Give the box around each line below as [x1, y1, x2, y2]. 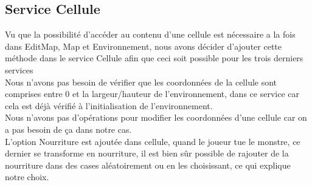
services [5, 63, 33, 76]
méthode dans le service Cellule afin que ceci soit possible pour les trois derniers [5, 52, 303, 64]
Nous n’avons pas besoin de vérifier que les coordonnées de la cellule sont [5, 75, 277, 88]
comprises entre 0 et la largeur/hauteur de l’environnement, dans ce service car [5, 87, 299, 100]
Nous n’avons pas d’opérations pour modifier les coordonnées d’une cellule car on [5, 111, 307, 124]
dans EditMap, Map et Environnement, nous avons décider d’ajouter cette [5, 39, 282, 52]
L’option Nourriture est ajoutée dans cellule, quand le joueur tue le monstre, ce [5, 135, 300, 147]
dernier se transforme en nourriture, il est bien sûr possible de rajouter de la [5, 147, 289, 160]
